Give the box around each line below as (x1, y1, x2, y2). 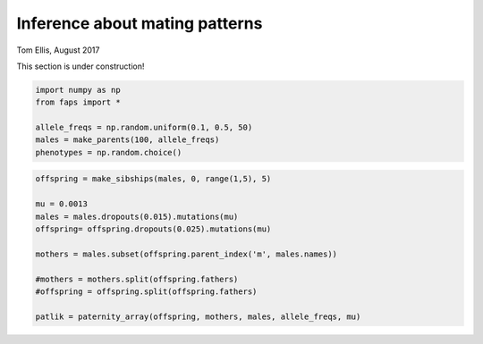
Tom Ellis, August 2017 (16, 45, 100, 55)
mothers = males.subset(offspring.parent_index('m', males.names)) (35, 248, 338, 259)
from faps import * (35, 97, 121, 107)
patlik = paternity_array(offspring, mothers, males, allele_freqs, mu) (35, 311, 361, 322)
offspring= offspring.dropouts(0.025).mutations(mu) (35, 224, 272, 234)
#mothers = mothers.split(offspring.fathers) (35, 273, 239, 284)
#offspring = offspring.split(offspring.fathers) (35, 286, 258, 297)
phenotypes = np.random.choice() (35, 147, 182, 157)
